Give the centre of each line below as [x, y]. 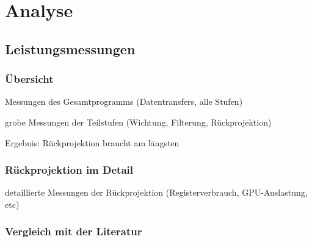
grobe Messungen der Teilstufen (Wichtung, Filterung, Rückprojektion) [138, 122]
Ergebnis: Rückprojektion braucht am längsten [92, 142]
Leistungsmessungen [70, 48]
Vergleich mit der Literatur [74, 231]
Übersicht [29, 79]
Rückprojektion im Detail [69, 170]
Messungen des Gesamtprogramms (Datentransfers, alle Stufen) [124, 101]
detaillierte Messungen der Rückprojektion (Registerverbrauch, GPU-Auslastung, [156, 192]
